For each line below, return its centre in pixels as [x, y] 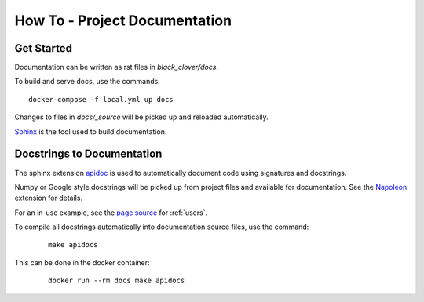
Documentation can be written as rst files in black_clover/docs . [117, 67]
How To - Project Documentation [123, 20]
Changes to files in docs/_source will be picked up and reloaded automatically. [141, 117]
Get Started [43, 48]
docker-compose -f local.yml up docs [101, 99]
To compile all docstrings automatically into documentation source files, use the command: [162, 227]
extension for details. [48, 198]
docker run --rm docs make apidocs [117, 281]
